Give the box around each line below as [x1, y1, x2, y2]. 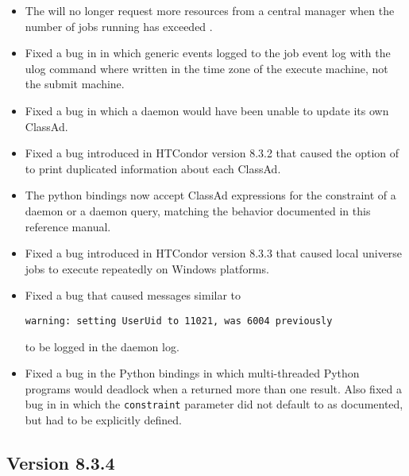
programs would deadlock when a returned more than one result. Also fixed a [25, 380, 402, 397]
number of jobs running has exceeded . [25, 17, 213, 34]
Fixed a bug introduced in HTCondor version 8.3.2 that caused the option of [25, 145, 399, 161]
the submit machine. [25, 75, 125, 92]
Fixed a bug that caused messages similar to [25, 287, 241, 304]
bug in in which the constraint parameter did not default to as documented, [25, 396, 403, 412]
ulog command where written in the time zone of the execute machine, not [25, 60, 388, 76]
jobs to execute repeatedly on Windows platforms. [25, 260, 269, 277]
